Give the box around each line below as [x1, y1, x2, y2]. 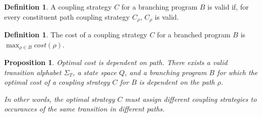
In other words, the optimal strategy [4, 93, 115, 104]
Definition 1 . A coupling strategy [4, 2, 112, 12]
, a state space [72, 67, 117, 77]
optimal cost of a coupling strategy [4, 77, 110, 87]
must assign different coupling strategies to [125, 93, 257, 104]
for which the [217, 67, 258, 77]
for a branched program [157, 29, 231, 40]
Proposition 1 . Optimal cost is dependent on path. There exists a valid [4, 57, 228, 68]
